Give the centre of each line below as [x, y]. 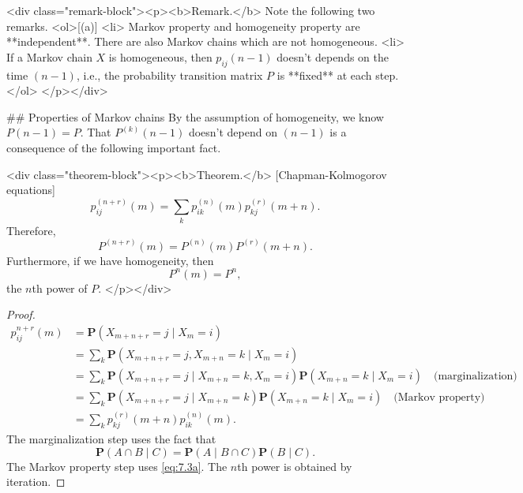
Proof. [21, 314]
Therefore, [31, 230]
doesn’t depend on [233, 132]
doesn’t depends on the [333, 56]
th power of [60, 288]
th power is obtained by [295, 466]
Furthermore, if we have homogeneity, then [110, 260]
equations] [31, 190]
